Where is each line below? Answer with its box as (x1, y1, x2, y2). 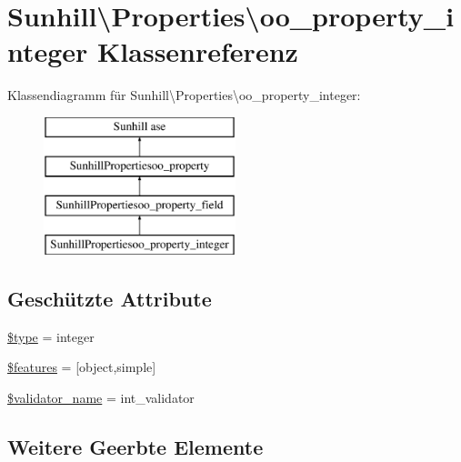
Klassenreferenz (97, 33, 298, 70)
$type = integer (7, 326, 95, 346)
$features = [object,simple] (7, 357, 156, 377)
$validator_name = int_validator (7, 388, 195, 407)
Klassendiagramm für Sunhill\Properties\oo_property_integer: (7, 85, 361, 105)
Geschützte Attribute (7, 285, 212, 313)
